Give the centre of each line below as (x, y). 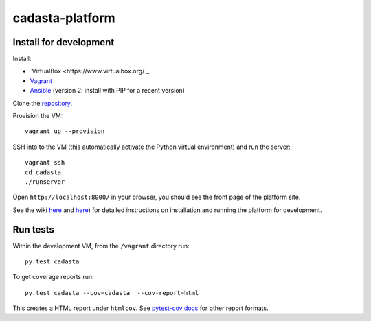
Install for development (64, 42)
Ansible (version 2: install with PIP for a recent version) (108, 91)
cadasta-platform (64, 18)
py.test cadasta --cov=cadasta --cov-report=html (112, 293)
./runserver (45, 181)
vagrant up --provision (65, 131)
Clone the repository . (42, 103)
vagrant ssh (45, 163)
